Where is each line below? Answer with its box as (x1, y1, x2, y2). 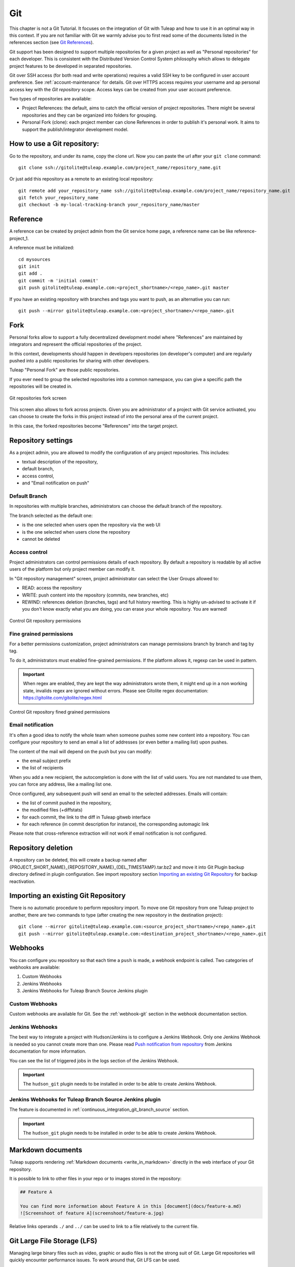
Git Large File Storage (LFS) (9, 1237, 98, 1245)
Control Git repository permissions (9, 617, 81, 623)
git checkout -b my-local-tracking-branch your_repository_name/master (18, 202, 200, 208)
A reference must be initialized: (9, 245, 74, 251)
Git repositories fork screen (9, 395, 67, 401)
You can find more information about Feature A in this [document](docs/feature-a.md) (20, 1203, 242, 1209)
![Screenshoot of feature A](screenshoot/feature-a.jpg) (20, 1210, 164, 1216)
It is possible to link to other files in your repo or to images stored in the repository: (9, 1175, 182, 1181)
